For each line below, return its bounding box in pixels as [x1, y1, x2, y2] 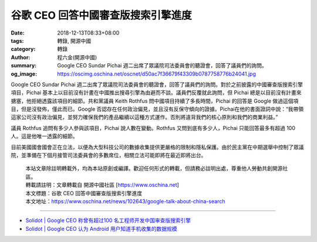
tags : [11, 37, 24, 44]
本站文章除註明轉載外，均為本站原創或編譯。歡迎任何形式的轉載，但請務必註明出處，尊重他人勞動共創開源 [25, 165, 283, 172]
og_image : [11, 70, 38, 77]
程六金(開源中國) [57, 53, 97, 61]
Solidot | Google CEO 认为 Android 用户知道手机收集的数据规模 [25, 225, 177, 232]
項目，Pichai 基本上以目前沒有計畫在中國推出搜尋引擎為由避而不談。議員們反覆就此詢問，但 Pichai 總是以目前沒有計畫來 [11, 89, 302, 96]
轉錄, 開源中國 [57, 37, 91, 44]
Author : [11, 53, 31, 61]
